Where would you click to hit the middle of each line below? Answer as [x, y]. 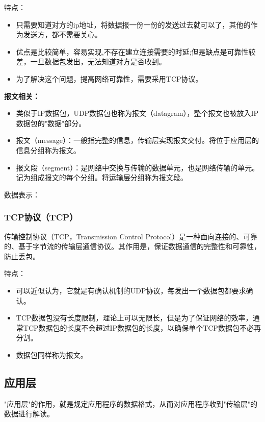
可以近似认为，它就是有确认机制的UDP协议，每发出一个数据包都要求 [131, 290]
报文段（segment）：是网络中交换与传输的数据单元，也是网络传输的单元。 [138, 167]
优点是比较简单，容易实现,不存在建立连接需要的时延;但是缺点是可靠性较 [136, 51]
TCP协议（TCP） [41, 217]
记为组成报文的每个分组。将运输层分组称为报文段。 [102, 177]
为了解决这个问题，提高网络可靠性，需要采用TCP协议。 [109, 78]
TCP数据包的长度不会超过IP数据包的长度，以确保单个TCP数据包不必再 [142, 327]
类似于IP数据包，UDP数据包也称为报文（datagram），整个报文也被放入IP [137, 113]
